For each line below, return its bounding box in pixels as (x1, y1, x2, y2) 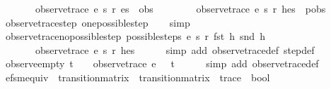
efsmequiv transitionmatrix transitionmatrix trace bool (5, 69, 270, 84)
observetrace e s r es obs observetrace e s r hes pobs (35, 1, 326, 15)
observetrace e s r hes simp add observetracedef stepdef (35, 42, 315, 57)
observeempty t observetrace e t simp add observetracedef (5, 56, 319, 71)
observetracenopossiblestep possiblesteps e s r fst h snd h (5, 29, 265, 43)
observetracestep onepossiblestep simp (5, 15, 190, 29)
